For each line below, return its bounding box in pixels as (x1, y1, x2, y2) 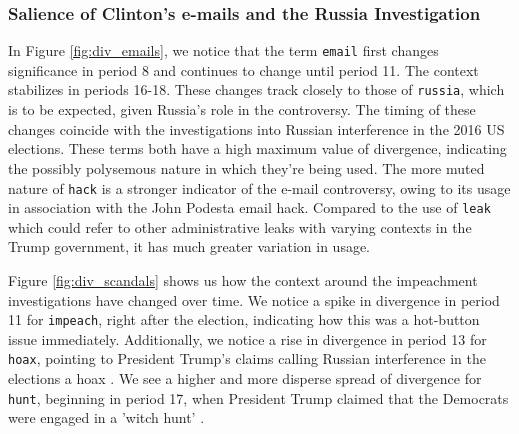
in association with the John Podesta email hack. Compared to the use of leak (8, 197, 491, 218)
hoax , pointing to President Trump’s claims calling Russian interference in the (8, 348, 486, 369)
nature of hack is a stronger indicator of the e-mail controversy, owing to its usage (8, 177, 511, 198)
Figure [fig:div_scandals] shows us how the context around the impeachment (8, 270, 478, 290)
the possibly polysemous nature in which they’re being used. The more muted (8, 157, 485, 178)
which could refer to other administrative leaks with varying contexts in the (8, 216, 472, 237)
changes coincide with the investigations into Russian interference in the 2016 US (8, 118, 505, 139)
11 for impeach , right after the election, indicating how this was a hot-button (8, 309, 480, 330)
